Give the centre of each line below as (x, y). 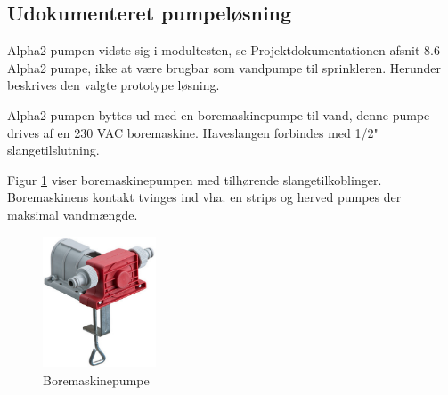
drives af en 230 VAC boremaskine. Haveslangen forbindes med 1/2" (193, 132)
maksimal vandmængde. (73, 214)
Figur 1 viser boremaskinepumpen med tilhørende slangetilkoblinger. (195, 179)
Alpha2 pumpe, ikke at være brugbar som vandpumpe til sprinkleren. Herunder (224, 67)
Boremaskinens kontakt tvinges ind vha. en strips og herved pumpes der (204, 197)
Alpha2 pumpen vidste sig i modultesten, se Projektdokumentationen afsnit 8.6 (224, 50)
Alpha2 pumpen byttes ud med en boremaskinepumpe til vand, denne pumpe (219, 114)
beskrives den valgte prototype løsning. (114, 85)
